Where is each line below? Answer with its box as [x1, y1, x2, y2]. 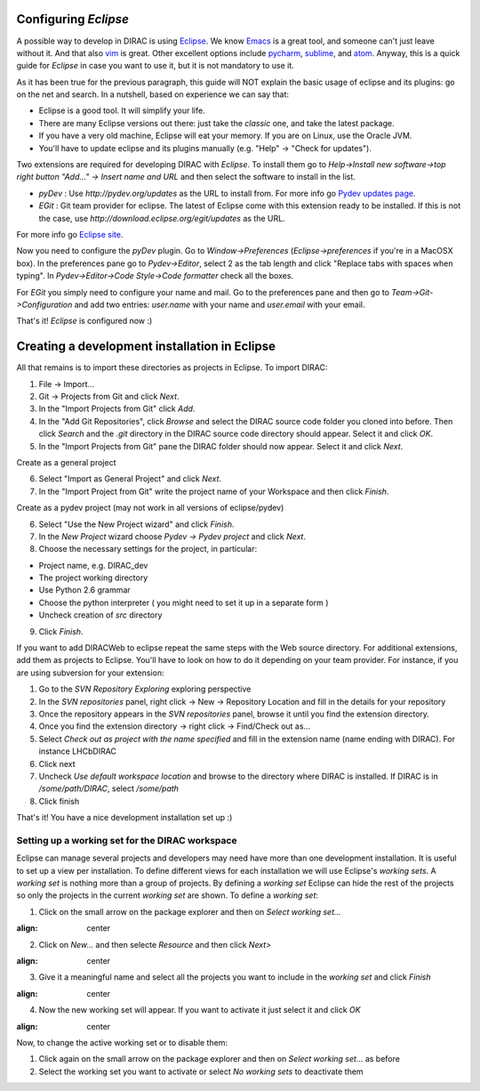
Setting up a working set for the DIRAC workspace [16, 834, 237, 846]
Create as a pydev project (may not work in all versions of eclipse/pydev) [16, 503, 284, 513]
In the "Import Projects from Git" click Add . [38, 403, 196, 414]
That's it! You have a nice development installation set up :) [16, 812, 233, 823]
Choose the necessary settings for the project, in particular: [38, 544, 258, 554]
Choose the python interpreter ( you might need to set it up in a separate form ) [38, 597, 329, 608]
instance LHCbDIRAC [38, 746, 117, 756]
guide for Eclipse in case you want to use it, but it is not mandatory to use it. [16, 61, 295, 71]
